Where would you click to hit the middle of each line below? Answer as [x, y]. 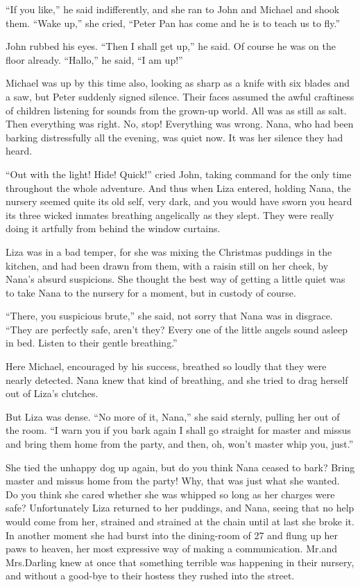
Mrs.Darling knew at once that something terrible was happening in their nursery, [180, 562]
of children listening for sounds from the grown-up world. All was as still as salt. [176, 110]
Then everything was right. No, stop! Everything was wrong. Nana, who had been [180, 124]
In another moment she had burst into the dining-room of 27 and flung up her [172, 535]
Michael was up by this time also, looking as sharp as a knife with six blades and [178, 83]
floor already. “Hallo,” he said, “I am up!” [94, 59]
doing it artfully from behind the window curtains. [113, 228]
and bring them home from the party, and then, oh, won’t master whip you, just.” [180, 444]
